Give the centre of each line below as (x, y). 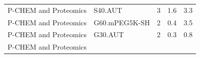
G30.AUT (109, 34)
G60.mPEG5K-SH (122, 22)
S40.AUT (108, 10)
